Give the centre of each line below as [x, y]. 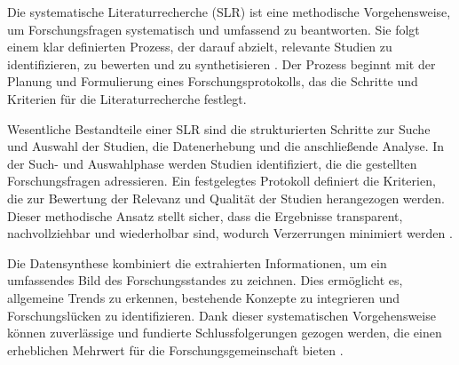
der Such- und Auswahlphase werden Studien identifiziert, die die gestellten [212, 163]
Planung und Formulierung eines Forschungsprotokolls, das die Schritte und [213, 81]
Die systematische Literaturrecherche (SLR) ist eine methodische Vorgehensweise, [229, 12]
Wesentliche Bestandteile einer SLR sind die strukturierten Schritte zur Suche [219, 128]
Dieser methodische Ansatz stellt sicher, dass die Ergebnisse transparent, [205, 215]
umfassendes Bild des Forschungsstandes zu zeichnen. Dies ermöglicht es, [205, 280]
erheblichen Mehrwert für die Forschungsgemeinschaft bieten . [175, 349]
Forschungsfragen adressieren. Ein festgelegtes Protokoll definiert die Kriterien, [222, 181]
